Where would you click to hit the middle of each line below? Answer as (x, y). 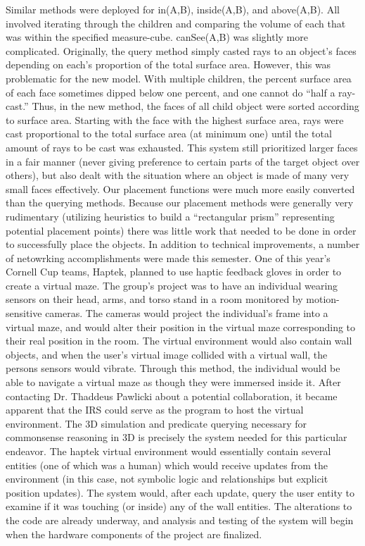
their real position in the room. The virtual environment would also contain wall (179, 341)
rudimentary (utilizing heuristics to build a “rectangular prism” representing (170, 216)
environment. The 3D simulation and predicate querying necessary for (156, 423)
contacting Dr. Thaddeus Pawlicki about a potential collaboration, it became (172, 396)
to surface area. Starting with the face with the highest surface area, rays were (175, 119)
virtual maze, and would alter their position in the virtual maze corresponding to (181, 327)
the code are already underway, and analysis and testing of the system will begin (180, 520)
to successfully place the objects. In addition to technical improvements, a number (183, 244)
